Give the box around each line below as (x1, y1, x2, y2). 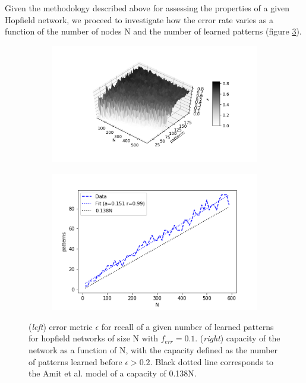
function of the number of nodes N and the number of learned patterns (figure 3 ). (5, 25, 302, 37)
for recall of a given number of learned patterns (101, 320, 274, 332)
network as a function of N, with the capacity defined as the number (29, 344, 278, 356)
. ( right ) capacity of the (195, 332, 280, 344)
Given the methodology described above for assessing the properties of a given (5, 2, 290, 14)
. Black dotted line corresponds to (150, 355, 273, 368)
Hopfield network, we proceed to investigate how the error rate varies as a (5, 13, 273, 26)
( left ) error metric (29, 320, 93, 332)
